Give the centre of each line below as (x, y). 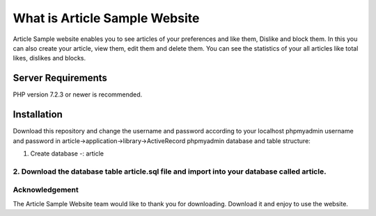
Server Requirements (60, 78)
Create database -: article (67, 153)
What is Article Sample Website (106, 18)
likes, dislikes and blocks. (49, 58)
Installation (38, 115)
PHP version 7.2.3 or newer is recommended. (78, 94)
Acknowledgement (46, 190)
